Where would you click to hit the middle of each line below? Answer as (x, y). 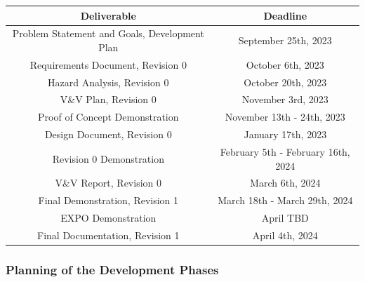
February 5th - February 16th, (285, 152)
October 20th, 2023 (285, 82)
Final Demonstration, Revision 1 (108, 200)
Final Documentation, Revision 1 (108, 235)
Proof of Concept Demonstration (108, 117)
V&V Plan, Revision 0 (108, 99)
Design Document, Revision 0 (108, 134)
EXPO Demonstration (108, 218)
